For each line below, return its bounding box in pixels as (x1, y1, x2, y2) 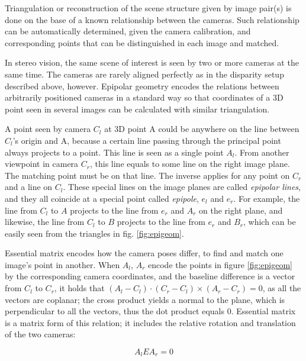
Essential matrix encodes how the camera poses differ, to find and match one (5, 247, 284, 259)
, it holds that (54, 282, 105, 294)
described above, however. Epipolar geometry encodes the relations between (5, 79, 279, 92)
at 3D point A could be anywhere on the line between (104, 123, 299, 135)
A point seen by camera (5, 123, 91, 135)
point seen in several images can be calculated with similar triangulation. (5, 102, 270, 115)
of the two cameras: (5, 328, 76, 340)
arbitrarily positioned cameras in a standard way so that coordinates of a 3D (5, 91, 284, 104)
